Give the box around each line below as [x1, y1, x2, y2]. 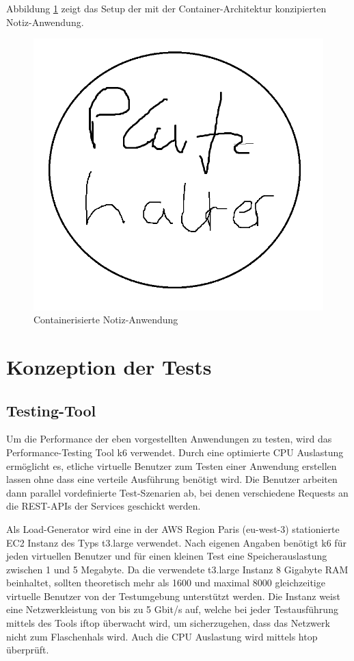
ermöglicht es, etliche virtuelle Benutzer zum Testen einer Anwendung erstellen [6, 458, 337, 473]
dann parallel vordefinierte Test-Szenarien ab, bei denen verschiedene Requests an [6, 485, 349, 499]
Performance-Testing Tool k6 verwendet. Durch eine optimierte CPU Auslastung [6, 445, 344, 459]
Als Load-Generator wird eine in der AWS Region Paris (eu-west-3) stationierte [6, 521, 340, 536]
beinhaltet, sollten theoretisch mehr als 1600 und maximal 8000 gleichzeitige [6, 575, 325, 590]
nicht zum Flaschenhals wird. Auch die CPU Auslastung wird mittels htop [6, 629, 318, 643]
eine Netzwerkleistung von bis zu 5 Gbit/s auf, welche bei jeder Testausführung [6, 602, 338, 616]
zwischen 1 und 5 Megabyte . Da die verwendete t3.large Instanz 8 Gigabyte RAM [6, 562, 349, 576]
